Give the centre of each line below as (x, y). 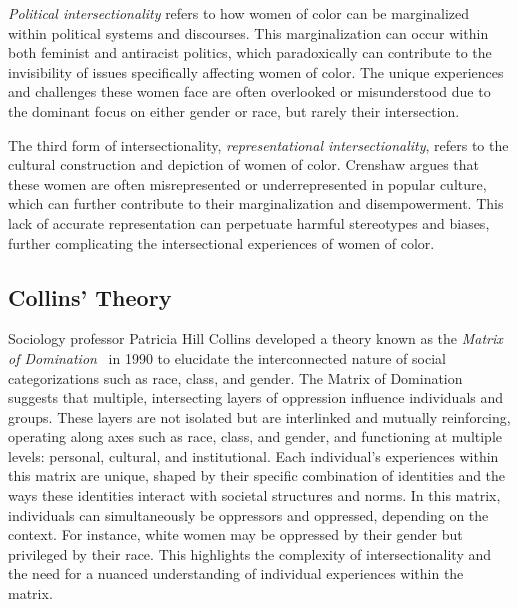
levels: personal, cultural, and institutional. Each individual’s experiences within (253, 455)
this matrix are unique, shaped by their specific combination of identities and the (257, 475)
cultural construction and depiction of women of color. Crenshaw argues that (244, 164)
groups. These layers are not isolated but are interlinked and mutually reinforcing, (259, 416)
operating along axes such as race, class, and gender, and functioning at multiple (255, 436)
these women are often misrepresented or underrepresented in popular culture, (247, 183)
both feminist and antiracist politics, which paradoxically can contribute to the (250, 52)
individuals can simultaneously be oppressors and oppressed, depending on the (248, 514)
